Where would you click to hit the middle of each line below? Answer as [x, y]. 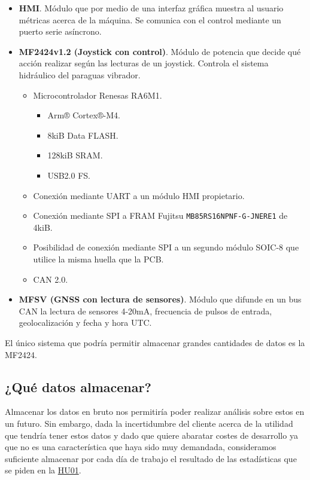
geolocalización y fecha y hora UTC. [85, 322]
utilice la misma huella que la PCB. [98, 259]
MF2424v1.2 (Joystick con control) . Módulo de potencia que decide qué [160, 51]
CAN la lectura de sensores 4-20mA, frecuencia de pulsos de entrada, [145, 311]
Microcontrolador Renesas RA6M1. [98, 95]
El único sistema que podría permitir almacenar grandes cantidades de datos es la [155, 342]
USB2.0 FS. [69, 175]
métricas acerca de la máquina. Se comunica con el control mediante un [150, 19]
